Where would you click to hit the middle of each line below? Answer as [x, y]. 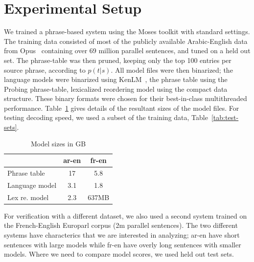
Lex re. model [28, 197]
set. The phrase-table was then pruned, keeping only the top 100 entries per [118, 60]
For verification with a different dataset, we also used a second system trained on [126, 215]
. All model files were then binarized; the [172, 70]
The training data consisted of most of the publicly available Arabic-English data [126, 41]
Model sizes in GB [58, 143]
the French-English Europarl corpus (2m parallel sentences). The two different [121, 225]
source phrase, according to [45, 70]
